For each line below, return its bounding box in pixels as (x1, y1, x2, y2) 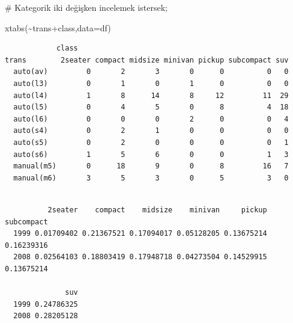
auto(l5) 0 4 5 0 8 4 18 (13, 103, 289, 112)
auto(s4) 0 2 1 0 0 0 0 (13, 126, 289, 135)
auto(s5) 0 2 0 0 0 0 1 (13, 138, 289, 147)
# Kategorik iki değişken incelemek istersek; (5, 1, 168, 13)
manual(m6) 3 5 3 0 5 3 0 (13, 173, 289, 182)
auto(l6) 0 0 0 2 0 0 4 (13, 114, 289, 123)
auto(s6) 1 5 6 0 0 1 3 (13, 150, 289, 159)
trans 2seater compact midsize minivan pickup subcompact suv (5, 55, 289, 64)
